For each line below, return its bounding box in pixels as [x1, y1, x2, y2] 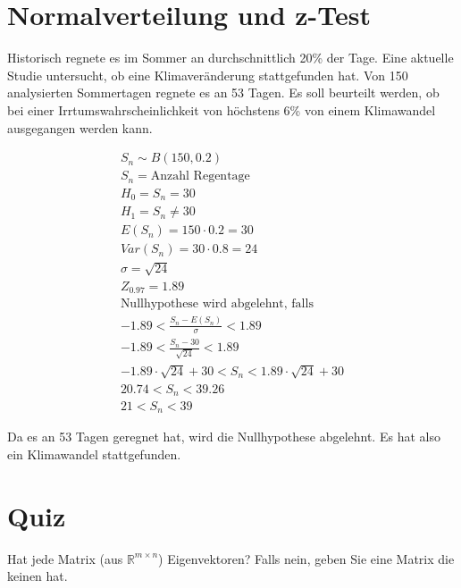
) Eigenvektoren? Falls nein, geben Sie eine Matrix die [158, 549, 455, 567]
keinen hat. [7, 567, 68, 585]
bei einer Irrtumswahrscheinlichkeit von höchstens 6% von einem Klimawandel [7, 100, 436, 119]
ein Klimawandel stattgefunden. [7, 445, 181, 464]
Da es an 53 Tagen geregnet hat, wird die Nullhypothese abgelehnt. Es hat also [7, 427, 440, 446]
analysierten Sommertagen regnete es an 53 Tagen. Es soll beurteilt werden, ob [7, 83, 440, 102]
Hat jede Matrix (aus [7, 549, 123, 567]
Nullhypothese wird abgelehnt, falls [120, 298, 314, 311]
